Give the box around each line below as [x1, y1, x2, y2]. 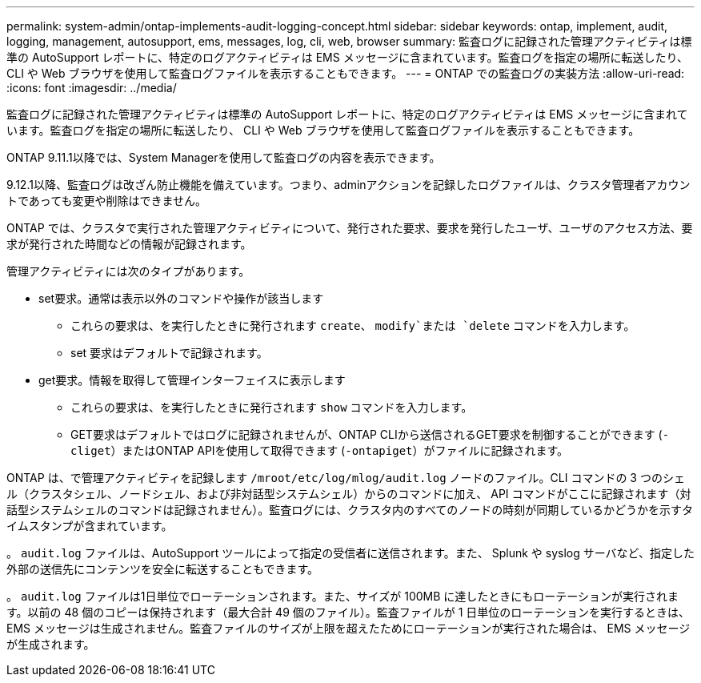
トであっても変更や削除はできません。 [6, 194, 207, 207]
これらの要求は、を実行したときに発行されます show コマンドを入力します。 [70, 400, 473, 414]
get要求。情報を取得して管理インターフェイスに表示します [38, 373, 346, 387]
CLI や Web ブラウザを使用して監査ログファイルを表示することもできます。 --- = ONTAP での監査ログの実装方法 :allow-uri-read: [6, 66, 685, 80]
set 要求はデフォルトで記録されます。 [70, 346, 268, 360]
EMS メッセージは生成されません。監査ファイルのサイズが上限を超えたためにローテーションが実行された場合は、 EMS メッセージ [6, 621, 691, 635]
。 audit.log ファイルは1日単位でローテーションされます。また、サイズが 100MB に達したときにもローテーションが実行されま [6, 589, 679, 603]
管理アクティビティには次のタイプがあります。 [6, 264, 250, 278]
